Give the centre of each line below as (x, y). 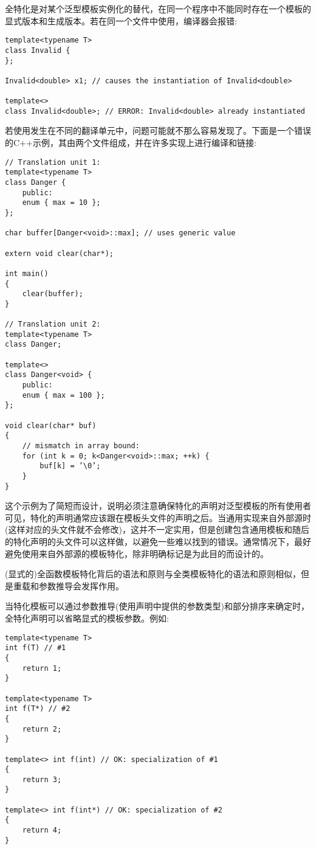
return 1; (42, 668)
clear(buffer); (53, 294)
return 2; (42, 729)
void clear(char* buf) (51, 425)
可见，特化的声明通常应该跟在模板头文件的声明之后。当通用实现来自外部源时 (158, 517)
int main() (27, 273)
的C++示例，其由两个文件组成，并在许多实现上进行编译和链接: (131, 143)
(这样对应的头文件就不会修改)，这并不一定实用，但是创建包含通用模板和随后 (157, 529)
